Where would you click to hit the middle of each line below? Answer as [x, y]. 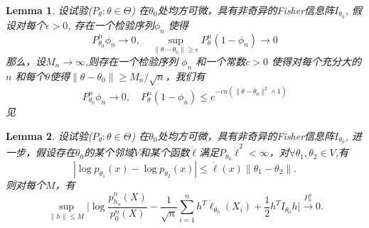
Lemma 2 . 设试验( [49, 135]
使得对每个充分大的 [317, 61]
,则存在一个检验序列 [132, 61]
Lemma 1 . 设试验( [49, 10]
